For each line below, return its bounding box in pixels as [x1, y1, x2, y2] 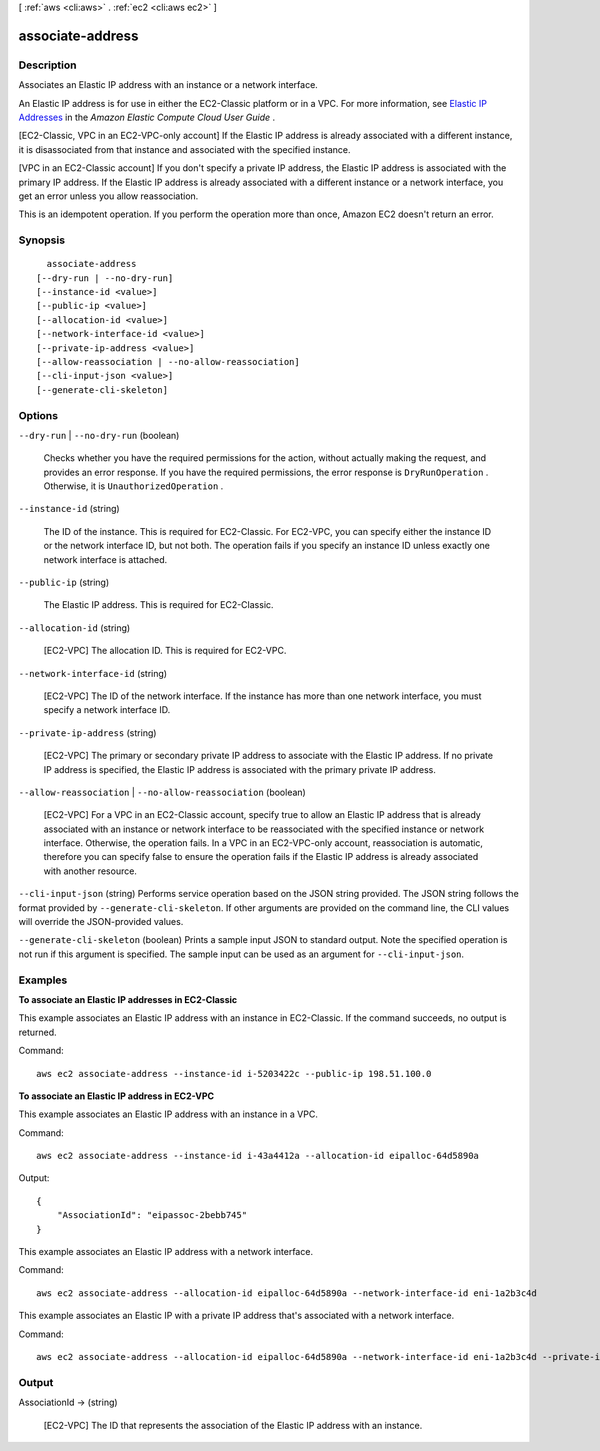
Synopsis [18, 233, 65, 247]
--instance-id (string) [18, 503, 120, 515]
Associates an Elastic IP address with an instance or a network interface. [18, 79, 319, 91]
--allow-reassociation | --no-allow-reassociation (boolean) [18, 786, 307, 798]
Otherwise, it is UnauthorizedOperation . [43, 480, 224, 492]
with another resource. [43, 865, 137, 877]
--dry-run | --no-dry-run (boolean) [18, 429, 180, 441]
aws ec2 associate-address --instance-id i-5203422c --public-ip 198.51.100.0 [36, 1068, 432, 1079]
